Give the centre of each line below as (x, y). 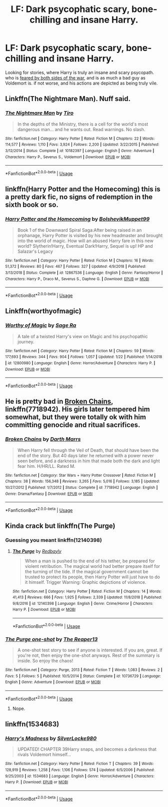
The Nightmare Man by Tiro (39, 113)
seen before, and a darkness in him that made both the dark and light (88, 461)
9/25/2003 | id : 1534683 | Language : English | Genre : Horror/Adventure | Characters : (80, 776)
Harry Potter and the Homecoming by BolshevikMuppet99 (77, 219)
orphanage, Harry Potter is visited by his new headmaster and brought (90, 235)
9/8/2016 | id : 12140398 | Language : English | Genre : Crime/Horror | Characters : (83, 603)
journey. (26, 342)
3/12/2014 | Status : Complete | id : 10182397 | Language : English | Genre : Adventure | (80, 151)
